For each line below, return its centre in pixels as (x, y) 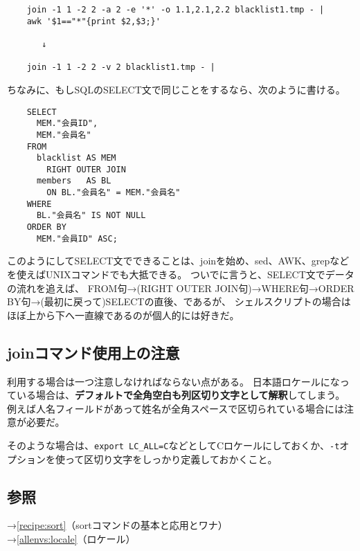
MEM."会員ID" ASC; (77, 238)
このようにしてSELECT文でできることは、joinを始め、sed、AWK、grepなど (178, 261)
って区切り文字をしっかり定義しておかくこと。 (171, 459)
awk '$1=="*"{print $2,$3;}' (93, 21)
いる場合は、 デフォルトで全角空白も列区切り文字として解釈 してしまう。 (181, 395)
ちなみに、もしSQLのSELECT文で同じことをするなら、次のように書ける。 (176, 89)
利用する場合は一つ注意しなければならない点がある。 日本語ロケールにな (173, 381)
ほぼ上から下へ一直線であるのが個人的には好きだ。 (123, 315)
